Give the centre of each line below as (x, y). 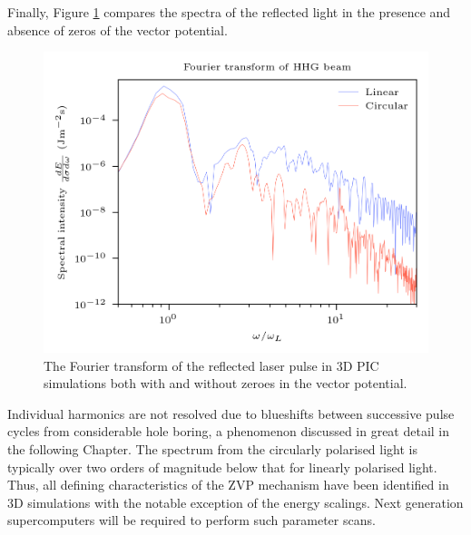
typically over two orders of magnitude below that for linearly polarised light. (222, 467)
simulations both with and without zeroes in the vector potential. (226, 383)
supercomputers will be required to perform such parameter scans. (191, 520)
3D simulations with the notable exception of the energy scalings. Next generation (235, 502)
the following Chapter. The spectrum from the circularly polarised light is (212, 448)
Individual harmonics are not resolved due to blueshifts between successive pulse (231, 413)
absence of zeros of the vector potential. (118, 29)
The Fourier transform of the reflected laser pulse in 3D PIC (211, 365)
